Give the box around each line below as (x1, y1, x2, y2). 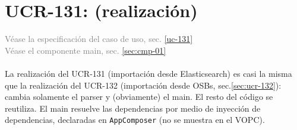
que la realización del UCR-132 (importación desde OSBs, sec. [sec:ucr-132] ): (5, 79, 282, 91)
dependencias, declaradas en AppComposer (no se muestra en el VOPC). (5, 113, 265, 126)
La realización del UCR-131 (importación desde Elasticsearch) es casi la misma (5, 67, 292, 79)
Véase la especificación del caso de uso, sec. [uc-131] (5, 32, 193, 45)
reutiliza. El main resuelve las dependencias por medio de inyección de (5, 102, 261, 114)
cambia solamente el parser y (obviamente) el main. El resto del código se (5, 90, 273, 103)
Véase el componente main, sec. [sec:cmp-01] (5, 44, 166, 56)
